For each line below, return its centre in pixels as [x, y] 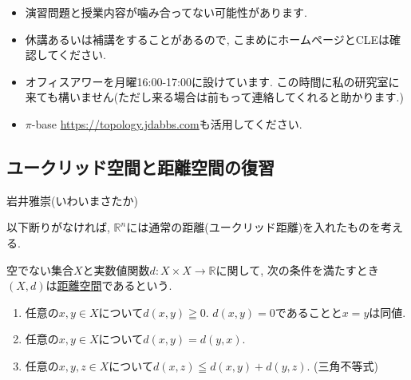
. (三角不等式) [342, 365]
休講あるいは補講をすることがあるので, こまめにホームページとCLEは [207, 39]
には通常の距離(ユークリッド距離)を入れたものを [254, 227]
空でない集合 [40, 269]
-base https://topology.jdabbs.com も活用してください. [167, 123]
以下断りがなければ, [58, 227]
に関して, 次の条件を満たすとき [297, 269]
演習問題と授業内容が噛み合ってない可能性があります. [166, 12]
